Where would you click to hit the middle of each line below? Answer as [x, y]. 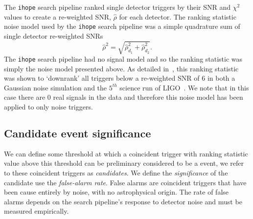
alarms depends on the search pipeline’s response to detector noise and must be [123, 201]
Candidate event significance [78, 133]
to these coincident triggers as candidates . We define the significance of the [116, 173]
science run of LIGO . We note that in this [184, 87]
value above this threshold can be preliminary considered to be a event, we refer [124, 163]
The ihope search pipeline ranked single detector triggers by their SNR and [117, 7]
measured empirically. [36, 211]
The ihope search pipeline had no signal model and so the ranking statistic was [123, 59]
